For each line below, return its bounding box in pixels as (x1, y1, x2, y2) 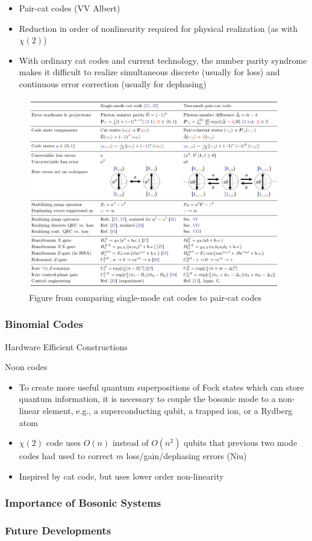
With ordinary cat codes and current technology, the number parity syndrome (19, 54, 307, 66)
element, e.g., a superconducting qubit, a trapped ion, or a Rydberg (42, 404, 293, 416)
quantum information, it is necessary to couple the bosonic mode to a (19, 392, 276, 405)
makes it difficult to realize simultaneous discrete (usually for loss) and (19, 66, 280, 78)
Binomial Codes (5, 317, 84, 332)
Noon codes (5, 360, 48, 373)
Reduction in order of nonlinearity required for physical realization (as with (19, 22, 298, 34)
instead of (112, 436, 149, 449)
